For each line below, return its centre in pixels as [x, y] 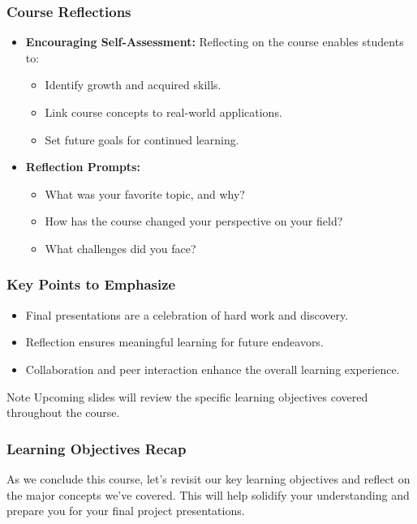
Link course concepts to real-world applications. [163, 112]
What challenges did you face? [120, 248]
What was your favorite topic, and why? [145, 193]
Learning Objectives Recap [97, 448]
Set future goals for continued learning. [142, 139]
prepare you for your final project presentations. [126, 511]
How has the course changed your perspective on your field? [194, 221]
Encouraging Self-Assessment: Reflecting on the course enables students [215, 42]
